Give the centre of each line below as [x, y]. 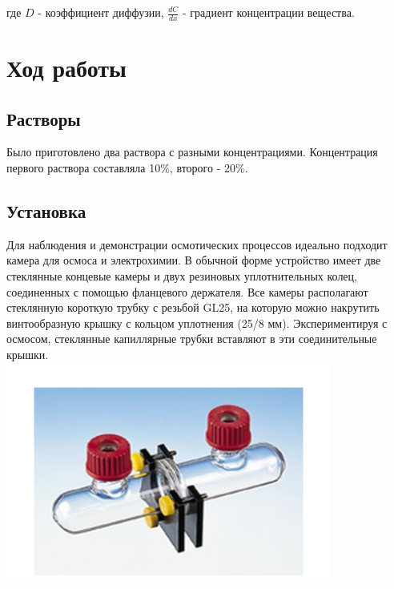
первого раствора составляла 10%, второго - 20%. [127, 167]
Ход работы [66, 68]
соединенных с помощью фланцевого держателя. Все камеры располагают [187, 291]
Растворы [44, 118]
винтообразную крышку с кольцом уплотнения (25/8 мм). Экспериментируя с [197, 323]
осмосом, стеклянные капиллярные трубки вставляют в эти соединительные [192, 339]
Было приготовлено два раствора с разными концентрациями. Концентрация [192, 152]
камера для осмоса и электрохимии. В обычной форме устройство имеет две [194, 260]
